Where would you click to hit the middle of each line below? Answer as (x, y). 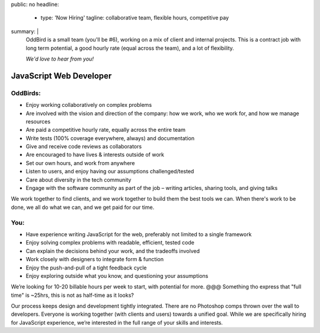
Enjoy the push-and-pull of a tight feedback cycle (87, 268)
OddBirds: (26, 93)
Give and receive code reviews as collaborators (84, 147)
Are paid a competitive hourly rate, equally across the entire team (106, 130)
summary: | (25, 31)
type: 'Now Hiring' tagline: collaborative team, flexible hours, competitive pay (135, 18)
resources (38, 121)
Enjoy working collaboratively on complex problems (89, 105)
